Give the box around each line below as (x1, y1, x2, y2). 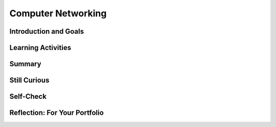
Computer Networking (9, 8, 107, 19)
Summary (9, 60, 41, 68)
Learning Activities (9, 43, 72, 52)
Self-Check (9, 92, 47, 101)
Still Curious (9, 76, 50, 85)
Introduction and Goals (9, 27, 84, 36)
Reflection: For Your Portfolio (9, 109, 104, 117)
